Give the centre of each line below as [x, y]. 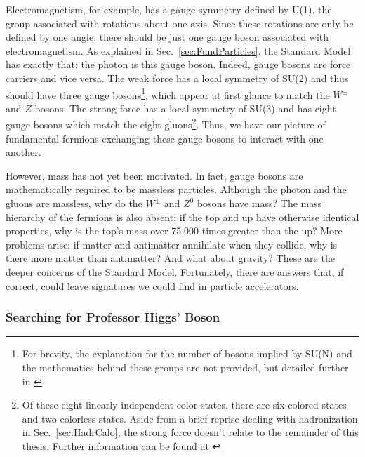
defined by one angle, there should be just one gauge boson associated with [167, 37]
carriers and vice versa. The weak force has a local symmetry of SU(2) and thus [177, 78]
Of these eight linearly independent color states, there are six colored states [184, 405]
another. [24, 152]
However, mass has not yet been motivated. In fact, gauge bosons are [154, 175]
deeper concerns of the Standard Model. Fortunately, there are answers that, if [175, 272]
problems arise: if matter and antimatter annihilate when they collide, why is [172, 244]
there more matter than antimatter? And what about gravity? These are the [170, 258]
